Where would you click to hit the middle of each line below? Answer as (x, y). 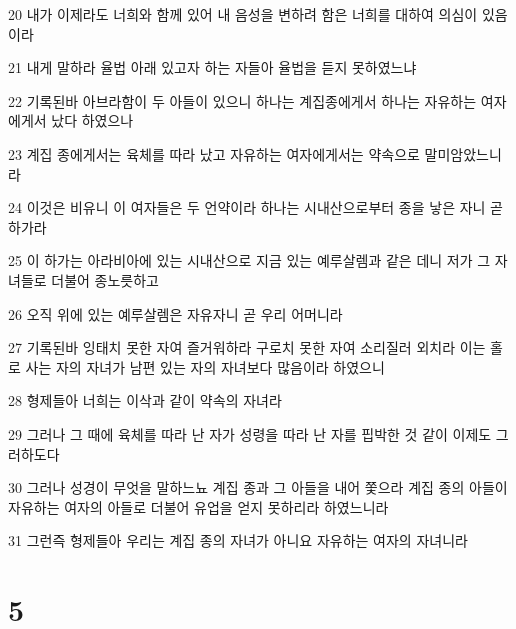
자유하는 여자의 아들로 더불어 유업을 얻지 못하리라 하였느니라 (198, 506)
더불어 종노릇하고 (105, 279)
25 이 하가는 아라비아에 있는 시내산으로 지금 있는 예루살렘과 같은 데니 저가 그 (249, 260)
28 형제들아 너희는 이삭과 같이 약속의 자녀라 (145, 400)
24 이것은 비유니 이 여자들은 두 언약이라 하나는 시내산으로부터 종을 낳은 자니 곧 (255, 207)
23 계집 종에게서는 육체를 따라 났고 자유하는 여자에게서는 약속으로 (214, 153)
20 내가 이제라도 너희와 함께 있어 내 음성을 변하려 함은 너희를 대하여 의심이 (243, 14)
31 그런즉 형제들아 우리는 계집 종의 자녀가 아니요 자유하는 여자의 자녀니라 (238, 540)
